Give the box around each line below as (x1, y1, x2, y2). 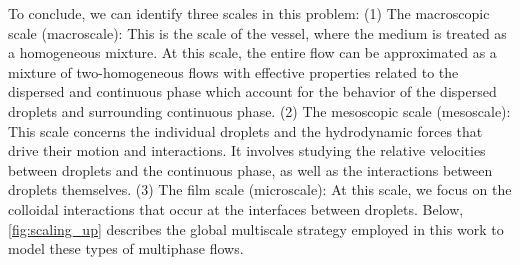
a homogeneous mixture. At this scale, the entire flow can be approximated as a (8, 42, 497, 63)
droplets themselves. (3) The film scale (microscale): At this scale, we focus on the (8, 179, 512, 200)
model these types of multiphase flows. (8, 238, 244, 259)
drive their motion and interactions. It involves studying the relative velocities (8, 140, 486, 161)
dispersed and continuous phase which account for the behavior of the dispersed (8, 81, 497, 102)
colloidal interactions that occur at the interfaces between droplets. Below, (8, 198, 464, 219)
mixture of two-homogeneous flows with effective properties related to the (8, 61, 459, 82)
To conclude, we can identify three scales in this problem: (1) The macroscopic (8, 3, 490, 23)
